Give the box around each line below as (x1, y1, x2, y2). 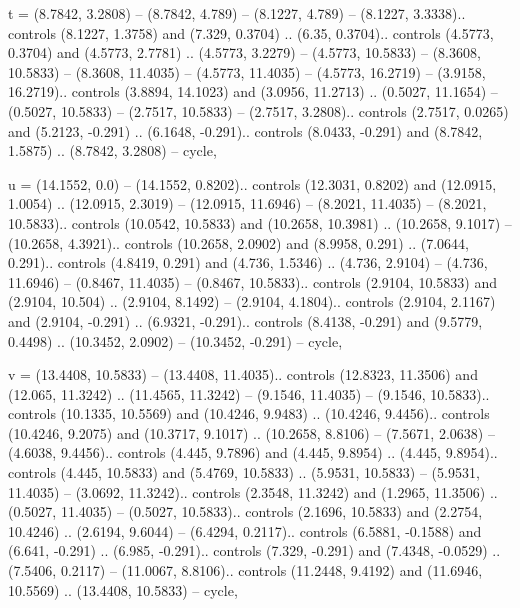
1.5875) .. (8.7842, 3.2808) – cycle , (8, 140, 217, 161)
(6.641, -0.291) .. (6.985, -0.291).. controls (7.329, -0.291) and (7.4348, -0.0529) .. (8, 540, 501, 561)
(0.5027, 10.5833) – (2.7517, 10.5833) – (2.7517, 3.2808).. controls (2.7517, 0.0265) (8, 100, 509, 121)
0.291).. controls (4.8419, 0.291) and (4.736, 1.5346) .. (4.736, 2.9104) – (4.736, (8, 252, 488, 273)
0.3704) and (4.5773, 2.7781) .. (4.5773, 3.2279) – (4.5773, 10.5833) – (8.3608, (8, 42, 481, 63)
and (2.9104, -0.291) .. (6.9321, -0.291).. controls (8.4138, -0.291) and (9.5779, (8, 310, 483, 331)
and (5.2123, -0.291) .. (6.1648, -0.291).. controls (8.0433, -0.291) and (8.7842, (8, 120, 483, 141)
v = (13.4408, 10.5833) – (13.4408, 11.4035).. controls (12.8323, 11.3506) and (8, 364, 478, 385)
